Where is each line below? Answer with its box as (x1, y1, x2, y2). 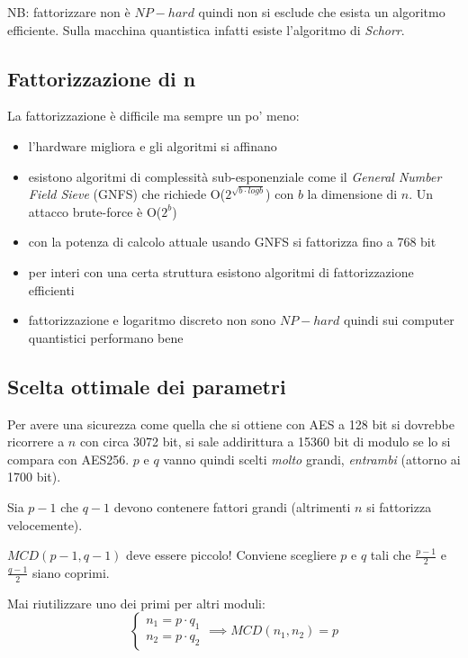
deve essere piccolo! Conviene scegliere (126, 545, 337, 564)
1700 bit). (7, 467, 61, 486)
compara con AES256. (7, 449, 130, 468)
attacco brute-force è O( (28, 202, 162, 221)
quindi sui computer (344, 311, 454, 329)
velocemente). (7, 515, 83, 534)
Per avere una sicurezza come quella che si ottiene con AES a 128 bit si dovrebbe (7, 414, 454, 433)
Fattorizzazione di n (7, 64, 196, 92)
